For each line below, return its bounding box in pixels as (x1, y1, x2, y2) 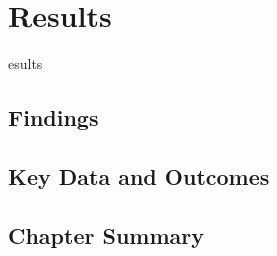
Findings (8, 102, 99, 133)
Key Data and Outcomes (8, 160, 270, 191)
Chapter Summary (8, 219, 204, 250)
